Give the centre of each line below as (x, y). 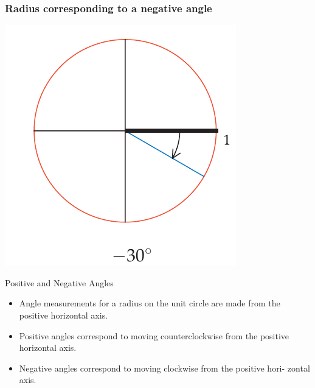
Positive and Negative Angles (59, 282)
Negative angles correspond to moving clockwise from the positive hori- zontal (164, 368)
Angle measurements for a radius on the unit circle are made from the (150, 303)
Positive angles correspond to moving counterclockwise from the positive (154, 335)
